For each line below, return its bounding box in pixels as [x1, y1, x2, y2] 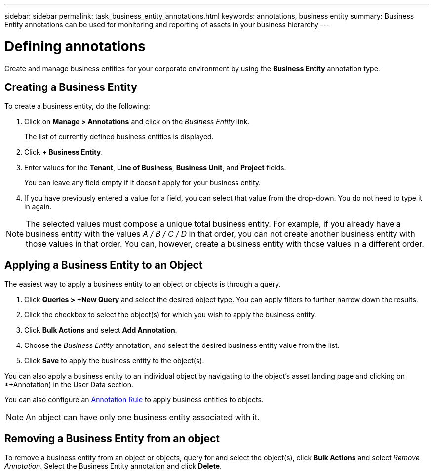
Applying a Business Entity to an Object [4, 259, 203, 271]
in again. [24, 202, 52, 211]
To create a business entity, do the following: [4, 102, 150, 111]
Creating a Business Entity [4, 81, 137, 93]
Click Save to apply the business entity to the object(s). [24, 356, 204, 365]
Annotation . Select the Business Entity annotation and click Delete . [4, 462, 222, 471]
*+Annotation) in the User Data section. [4, 380, 133, 389]
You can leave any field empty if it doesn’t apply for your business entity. [24, 178, 261, 187]
